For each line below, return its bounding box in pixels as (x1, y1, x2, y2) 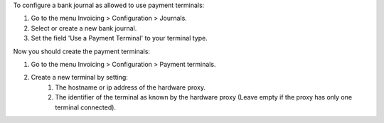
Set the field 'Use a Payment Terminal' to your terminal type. (31, 34, 208, 43)
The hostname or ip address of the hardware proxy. (55, 82, 206, 92)
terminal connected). (55, 103, 117, 112)
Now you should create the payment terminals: (13, 47, 151, 55)
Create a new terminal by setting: (31, 73, 128, 82)
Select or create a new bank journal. (31, 23, 137, 32)
